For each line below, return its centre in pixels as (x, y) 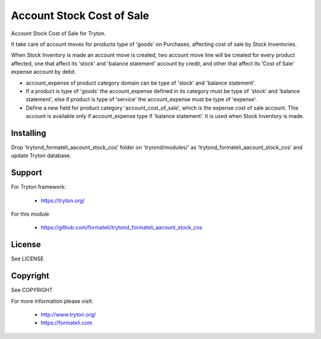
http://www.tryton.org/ (68, 315)
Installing (29, 133)
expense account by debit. (44, 72)
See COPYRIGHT (32, 290)
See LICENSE (27, 259)
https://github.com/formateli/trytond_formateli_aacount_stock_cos (122, 228)
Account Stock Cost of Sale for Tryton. (59, 33)
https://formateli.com (67, 323)
